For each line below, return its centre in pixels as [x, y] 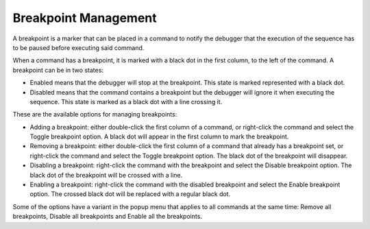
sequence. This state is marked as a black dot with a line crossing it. [126, 101]
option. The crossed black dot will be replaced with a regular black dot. [130, 194]
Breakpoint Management [85, 18]
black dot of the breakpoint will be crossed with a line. [106, 175]
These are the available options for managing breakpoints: [95, 114]
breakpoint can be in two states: [58, 70]
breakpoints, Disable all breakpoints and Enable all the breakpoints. [107, 217]
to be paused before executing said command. [78, 47]
